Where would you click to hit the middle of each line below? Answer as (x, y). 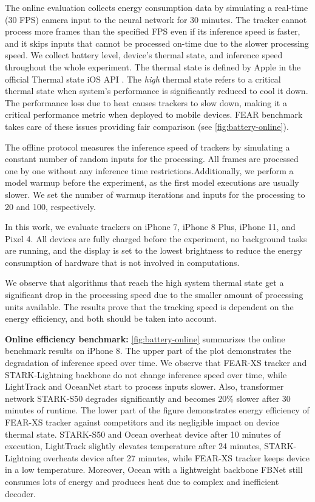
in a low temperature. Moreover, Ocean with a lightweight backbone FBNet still (154, 470)
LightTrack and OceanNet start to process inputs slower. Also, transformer (144, 386)
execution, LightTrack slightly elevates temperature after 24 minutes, (133, 446)
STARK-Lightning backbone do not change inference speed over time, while (146, 374)
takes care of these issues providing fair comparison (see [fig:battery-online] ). (147, 126)
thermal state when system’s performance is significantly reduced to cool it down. (157, 91)
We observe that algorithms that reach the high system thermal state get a (144, 283)
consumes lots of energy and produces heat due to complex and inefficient (142, 481)
